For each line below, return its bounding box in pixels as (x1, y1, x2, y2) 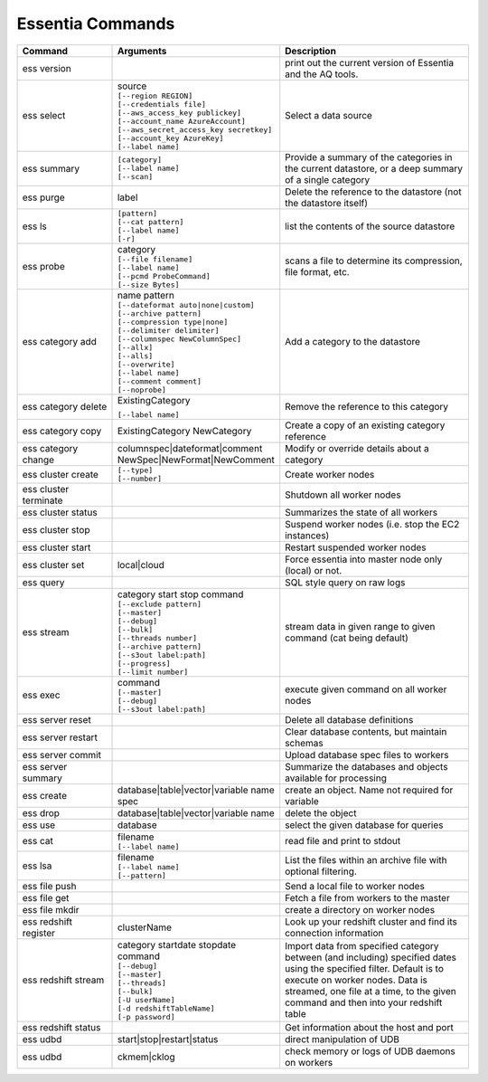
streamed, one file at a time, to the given (285, 985, 456, 998)
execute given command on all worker (285, 683, 447, 696)
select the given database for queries (285, 819, 444, 831)
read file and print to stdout (285, 835, 401, 848)
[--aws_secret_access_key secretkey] (117, 125, 273, 135)
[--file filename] (117, 254, 193, 264)
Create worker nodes (285, 468, 375, 480)
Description (285, 44, 336, 57)
